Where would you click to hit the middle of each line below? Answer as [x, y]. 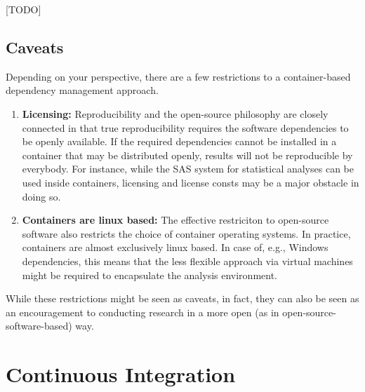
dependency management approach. [82, 90]
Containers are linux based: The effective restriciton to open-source [175, 220]
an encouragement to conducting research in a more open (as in [142, 312]
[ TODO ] [24, 9]
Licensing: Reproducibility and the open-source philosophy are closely [175, 113]
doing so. [41, 196]
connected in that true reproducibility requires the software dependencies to [185, 127]
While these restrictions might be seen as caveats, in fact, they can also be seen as [182, 298]
